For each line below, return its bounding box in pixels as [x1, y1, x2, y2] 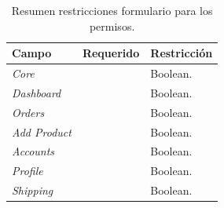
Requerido [82, 45, 140, 61]
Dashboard [12, 84, 61, 100]
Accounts [12, 143, 55, 159]
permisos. [89, 17, 135, 34]
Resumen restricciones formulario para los [11, 2, 213, 18]
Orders [12, 104, 45, 120]
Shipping [12, 182, 53, 199]
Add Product [12, 123, 72, 140]
